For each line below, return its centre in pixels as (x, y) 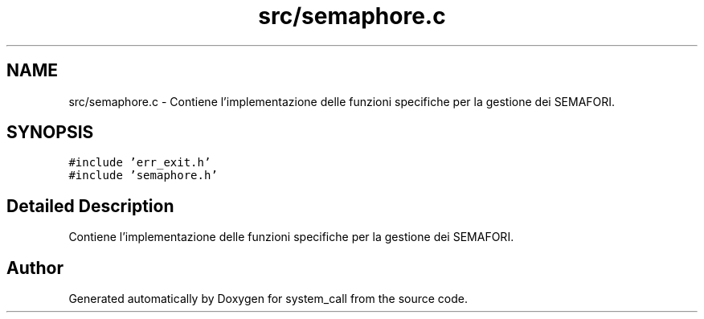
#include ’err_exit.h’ (140, 163)
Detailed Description (90, 206)
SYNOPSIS (50, 133)
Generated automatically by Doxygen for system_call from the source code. (268, 299)
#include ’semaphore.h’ (143, 176)
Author (35, 268)
